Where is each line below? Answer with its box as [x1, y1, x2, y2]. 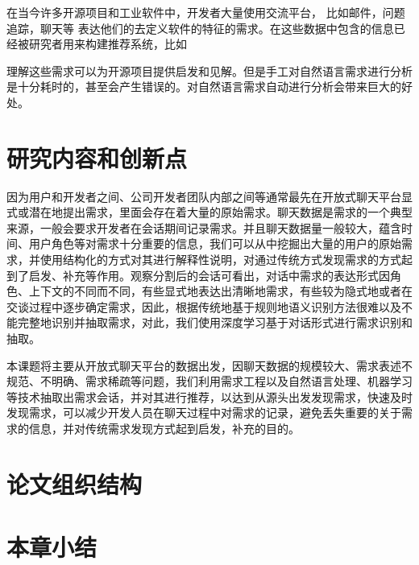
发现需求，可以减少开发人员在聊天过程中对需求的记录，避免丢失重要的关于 [6, 404, 401, 421]
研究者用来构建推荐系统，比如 [28, 35, 187, 52]
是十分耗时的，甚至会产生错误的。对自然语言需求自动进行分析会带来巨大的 [6, 78, 401, 95]
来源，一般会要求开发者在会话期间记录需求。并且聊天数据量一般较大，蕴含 [6, 219, 401, 236]
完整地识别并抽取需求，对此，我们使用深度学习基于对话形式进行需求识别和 [17, 314, 413, 331]
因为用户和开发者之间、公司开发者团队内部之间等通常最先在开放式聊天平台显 [6, 188, 413, 204]
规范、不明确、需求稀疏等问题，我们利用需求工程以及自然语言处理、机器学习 [6, 373, 413, 390]
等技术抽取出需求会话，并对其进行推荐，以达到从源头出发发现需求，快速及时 [6, 388, 413, 405]
